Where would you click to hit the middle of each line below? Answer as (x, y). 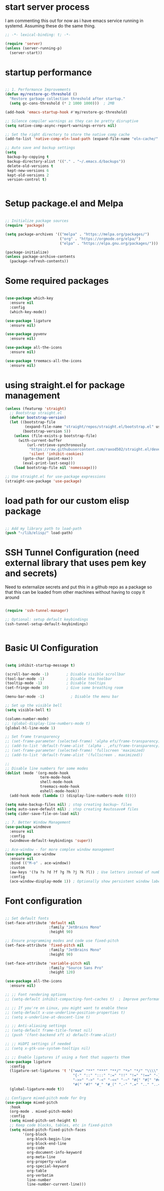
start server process (47, 7)
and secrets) (31, 573)
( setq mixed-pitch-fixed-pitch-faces (48, 1130)
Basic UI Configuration (52, 648)
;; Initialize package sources (37, 221)
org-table (37, 1171)
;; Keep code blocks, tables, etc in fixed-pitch (61, 1125)
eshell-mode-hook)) (60, 791)
